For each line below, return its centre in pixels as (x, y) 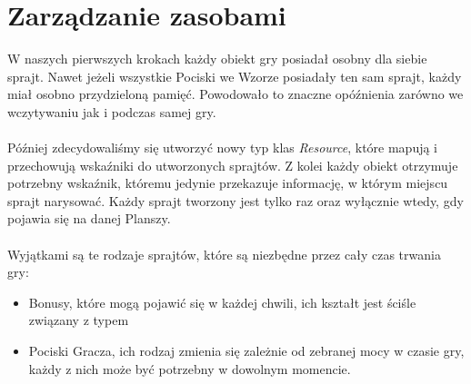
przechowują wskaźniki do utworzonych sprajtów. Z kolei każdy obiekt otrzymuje (233, 165)
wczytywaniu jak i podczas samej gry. (112, 111)
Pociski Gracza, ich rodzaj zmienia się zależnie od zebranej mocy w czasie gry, (246, 351)
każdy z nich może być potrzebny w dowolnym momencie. (190, 368)
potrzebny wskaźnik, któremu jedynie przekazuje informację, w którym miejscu (228, 183)
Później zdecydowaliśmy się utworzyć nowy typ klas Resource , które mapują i (223, 148)
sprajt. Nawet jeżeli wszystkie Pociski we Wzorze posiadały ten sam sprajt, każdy (235, 76)
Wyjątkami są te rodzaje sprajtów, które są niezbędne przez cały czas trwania (224, 254)
